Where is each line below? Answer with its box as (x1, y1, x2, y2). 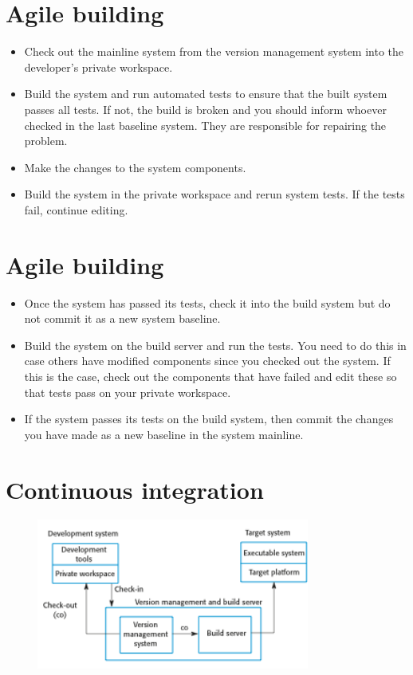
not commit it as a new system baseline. (24, 310, 221, 327)
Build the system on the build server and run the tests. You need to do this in (24, 336, 407, 353)
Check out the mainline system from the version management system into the (24, 43, 404, 60)
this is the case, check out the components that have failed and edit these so (24, 367, 397, 384)
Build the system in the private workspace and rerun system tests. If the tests (24, 186, 405, 202)
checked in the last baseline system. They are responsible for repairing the (24, 116, 387, 133)
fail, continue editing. (24, 201, 128, 218)
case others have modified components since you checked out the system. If (24, 352, 391, 369)
